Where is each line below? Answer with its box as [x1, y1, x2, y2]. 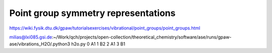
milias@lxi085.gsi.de [9, 34, 52, 40]
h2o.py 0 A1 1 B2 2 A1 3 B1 [71, 41, 125, 47]
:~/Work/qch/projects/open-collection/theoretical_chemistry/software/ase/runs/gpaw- [52, 34, 232, 40]
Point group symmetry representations [9, 7, 176, 18]
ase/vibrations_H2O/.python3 [9, 41, 71, 47]
